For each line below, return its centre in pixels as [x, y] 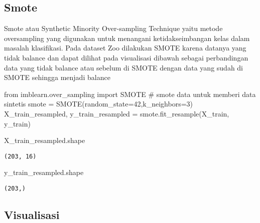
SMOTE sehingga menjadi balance [57, 77]
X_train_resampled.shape [45, 140]
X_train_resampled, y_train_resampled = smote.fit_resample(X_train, [117, 113]
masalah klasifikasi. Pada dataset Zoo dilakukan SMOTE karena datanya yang [125, 48]
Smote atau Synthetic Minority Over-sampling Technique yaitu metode [113, 28]
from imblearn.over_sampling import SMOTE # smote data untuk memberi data [130, 94]
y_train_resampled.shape [44, 172]
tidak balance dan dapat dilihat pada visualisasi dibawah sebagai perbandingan [126, 57]
